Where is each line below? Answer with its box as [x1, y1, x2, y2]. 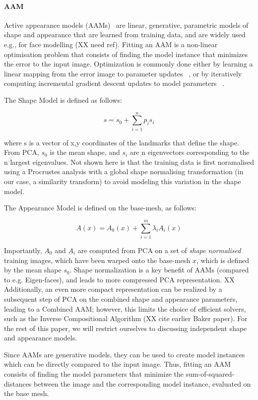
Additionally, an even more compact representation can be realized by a [4, 284, 222, 294]
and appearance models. [4, 333, 77, 343]
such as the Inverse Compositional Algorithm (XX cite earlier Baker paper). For [4, 313, 248, 324]
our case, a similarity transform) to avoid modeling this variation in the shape [4, 176, 241, 187]
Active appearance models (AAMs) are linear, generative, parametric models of [4, 19, 249, 30]
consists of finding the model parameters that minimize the [4, 369, 184, 379]
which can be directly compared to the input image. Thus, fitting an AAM [4, 359, 231, 369]
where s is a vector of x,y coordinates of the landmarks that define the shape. [4, 137, 239, 147]
